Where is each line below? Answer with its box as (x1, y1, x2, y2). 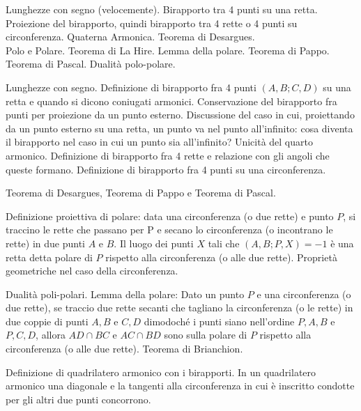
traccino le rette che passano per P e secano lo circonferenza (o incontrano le (6, 222, 333, 237)
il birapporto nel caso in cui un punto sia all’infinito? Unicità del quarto (6, 134, 313, 149)
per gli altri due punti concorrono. (6, 391, 151, 406)
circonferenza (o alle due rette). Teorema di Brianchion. (6, 341, 243, 356)
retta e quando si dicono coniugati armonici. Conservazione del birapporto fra (6, 93, 337, 108)
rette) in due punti (6, 235, 86, 250)
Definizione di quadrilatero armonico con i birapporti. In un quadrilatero (6, 364, 316, 379)
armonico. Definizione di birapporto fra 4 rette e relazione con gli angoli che (6, 148, 330, 162)
